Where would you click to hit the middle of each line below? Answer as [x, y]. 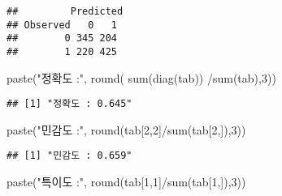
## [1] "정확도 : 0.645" [69, 104]
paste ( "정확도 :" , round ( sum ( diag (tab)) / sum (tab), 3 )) [141, 77]
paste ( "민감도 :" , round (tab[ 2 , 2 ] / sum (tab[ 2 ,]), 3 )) [126, 129]
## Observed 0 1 [62, 25]
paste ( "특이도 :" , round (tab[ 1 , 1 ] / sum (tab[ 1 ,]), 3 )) [126, 182]
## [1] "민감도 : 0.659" [69, 156]
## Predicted [65, 11]
